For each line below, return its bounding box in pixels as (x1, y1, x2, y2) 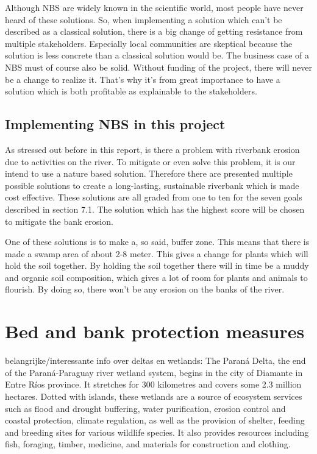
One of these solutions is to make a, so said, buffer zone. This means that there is (5, 235, 310, 248)
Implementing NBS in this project (5, 115, 226, 133)
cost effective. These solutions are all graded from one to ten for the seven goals (5, 191, 302, 204)
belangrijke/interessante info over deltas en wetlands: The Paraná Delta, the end (5, 354, 306, 367)
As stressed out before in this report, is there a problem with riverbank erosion (5, 143, 300, 155)
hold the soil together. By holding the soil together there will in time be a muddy (5, 259, 309, 272)
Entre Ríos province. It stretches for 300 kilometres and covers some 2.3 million (5, 378, 302, 391)
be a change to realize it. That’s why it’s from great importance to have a (5, 73, 280, 85)
